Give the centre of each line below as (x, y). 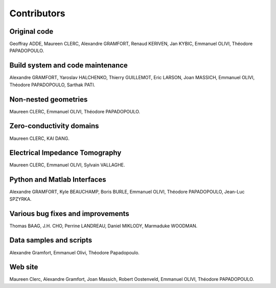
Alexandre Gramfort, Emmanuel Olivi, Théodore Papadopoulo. (75, 252)
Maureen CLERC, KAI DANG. (40, 138)
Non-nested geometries (49, 99)
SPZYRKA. (20, 199)
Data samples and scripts (51, 240)
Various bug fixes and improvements (70, 214)
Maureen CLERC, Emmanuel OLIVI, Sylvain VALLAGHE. (67, 165)
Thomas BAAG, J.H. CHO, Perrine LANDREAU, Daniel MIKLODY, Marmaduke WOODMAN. (103, 226)
